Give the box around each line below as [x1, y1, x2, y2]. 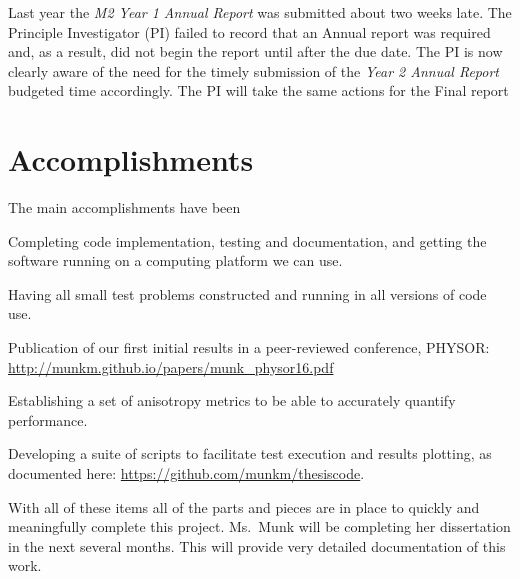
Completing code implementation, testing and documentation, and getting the [8, 230, 487, 251]
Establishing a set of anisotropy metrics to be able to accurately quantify [8, 390, 456, 411]
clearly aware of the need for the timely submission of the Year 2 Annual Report [8, 60, 500, 81]
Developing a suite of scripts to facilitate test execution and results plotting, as [8, 443, 492, 464]
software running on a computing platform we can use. [8, 250, 343, 271]
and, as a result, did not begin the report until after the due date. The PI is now [8, 41, 503, 62]
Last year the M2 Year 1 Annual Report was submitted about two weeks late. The [8, 2, 512, 22]
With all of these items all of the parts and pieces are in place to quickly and [8, 496, 480, 517]
